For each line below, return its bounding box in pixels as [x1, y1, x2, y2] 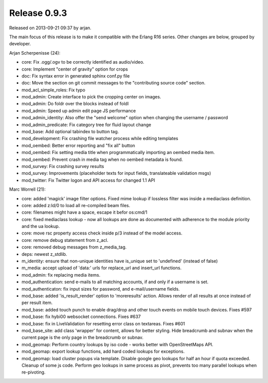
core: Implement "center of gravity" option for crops [21, 66, 129, 72]
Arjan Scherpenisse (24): [9, 50, 61, 56]
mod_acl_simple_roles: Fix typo [21, 87, 85, 93]
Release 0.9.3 [9, 7, 67, 18]
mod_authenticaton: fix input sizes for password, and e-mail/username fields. [21, 286, 180, 292]
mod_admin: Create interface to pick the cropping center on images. [21, 94, 161, 100]
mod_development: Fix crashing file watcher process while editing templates [21, 136, 179, 142]
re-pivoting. [21, 369, 46, 375]
